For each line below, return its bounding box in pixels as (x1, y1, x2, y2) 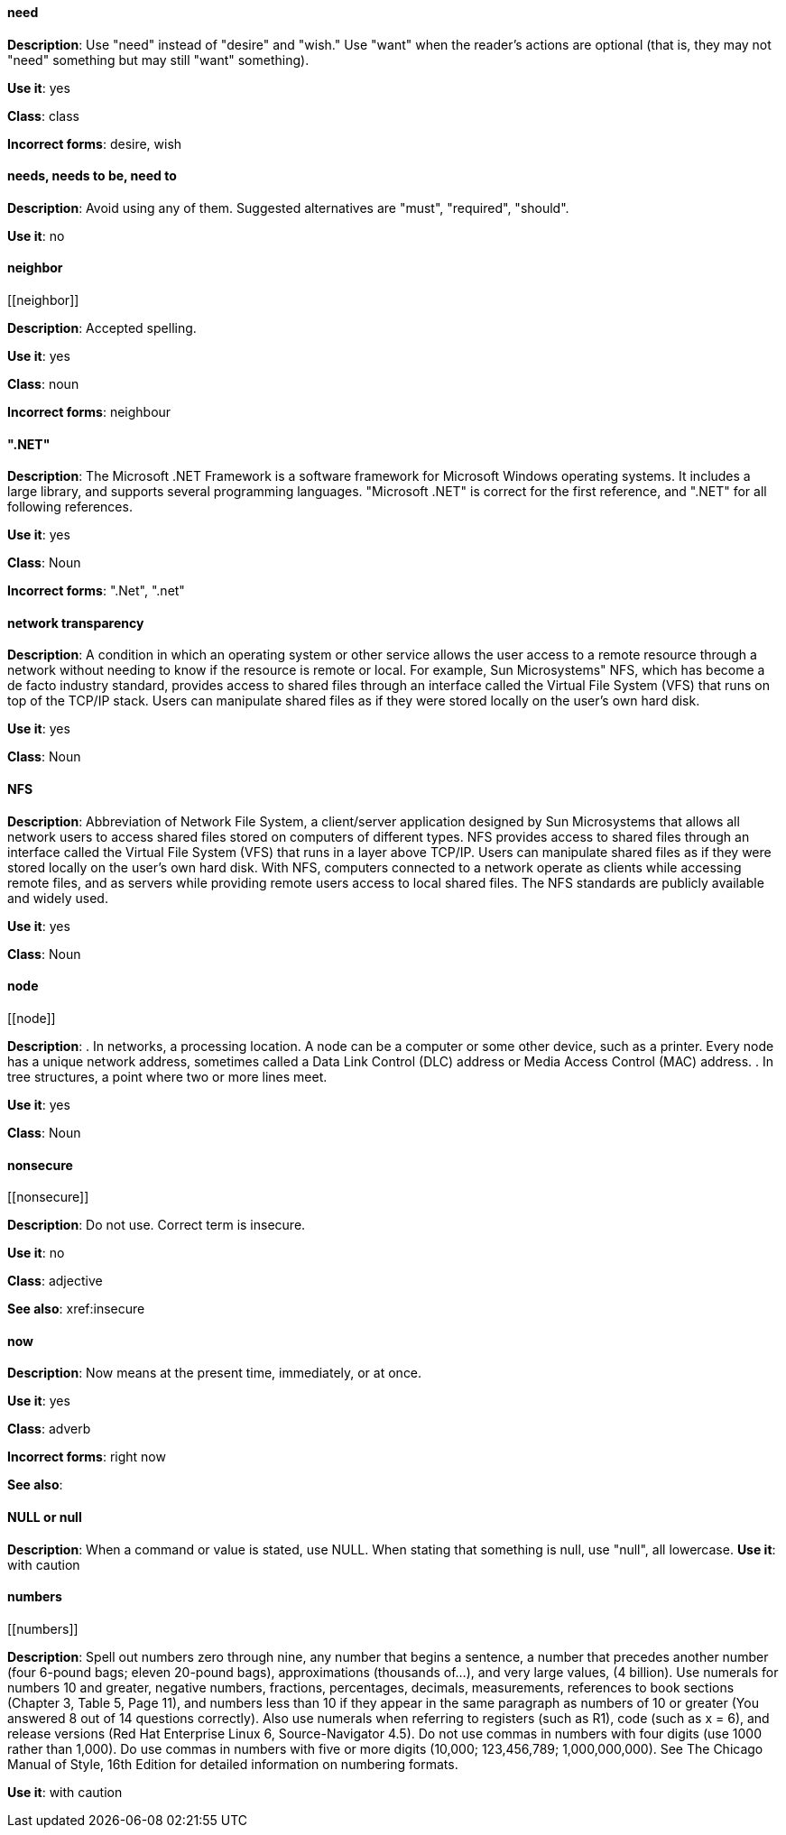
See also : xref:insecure (7, 1301, 145, 1317)
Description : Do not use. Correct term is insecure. (7, 1217, 306, 1233)
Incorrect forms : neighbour (7, 404, 171, 420)
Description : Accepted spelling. (7, 320, 197, 337)
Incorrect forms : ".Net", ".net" (7, 583, 185, 599)
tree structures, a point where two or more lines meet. (7, 1068, 328, 1084)
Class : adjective (7, 1273, 103, 1289)
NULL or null (7, 1508, 82, 1525)
